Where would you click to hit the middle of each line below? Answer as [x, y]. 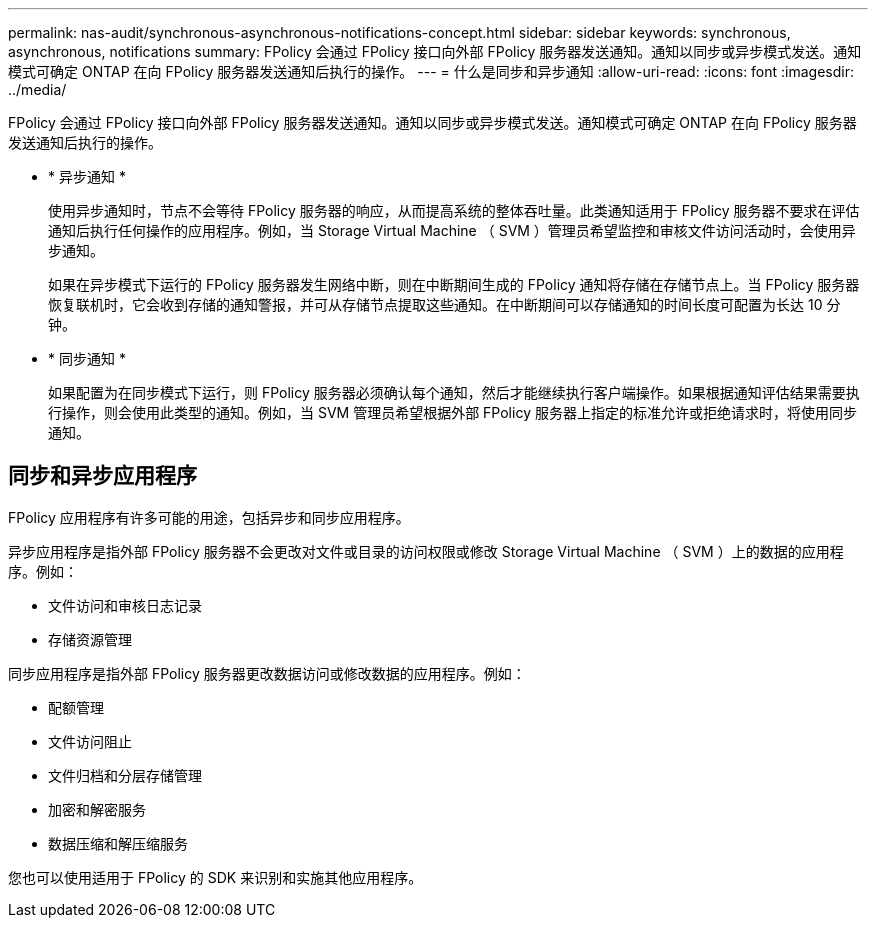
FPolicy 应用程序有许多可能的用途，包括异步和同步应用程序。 [209, 517]
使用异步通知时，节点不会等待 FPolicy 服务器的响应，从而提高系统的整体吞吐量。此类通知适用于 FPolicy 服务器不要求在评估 [454, 210]
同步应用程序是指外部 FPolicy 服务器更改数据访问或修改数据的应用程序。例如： [267, 673]
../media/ [37, 89]
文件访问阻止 [90, 741]
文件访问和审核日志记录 [125, 605]
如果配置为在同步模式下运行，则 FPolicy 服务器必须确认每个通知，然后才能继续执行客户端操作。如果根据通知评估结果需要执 [454, 392]
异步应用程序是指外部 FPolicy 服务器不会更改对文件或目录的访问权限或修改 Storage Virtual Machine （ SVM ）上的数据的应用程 [426, 551]
